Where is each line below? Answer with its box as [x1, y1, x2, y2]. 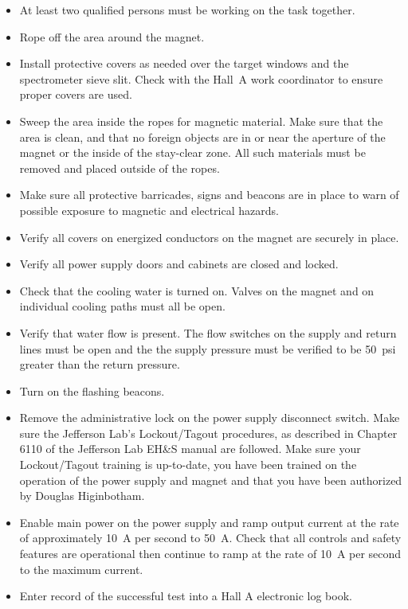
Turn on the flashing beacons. [19, 382, 165, 399]
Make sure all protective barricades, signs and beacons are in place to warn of [19, 186, 399, 203]
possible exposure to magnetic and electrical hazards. [19, 201, 279, 218]
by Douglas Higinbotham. [19, 487, 145, 504]
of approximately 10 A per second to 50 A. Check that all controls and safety [19, 529, 402, 546]
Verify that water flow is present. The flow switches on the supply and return [19, 324, 397, 341]
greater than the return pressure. [19, 356, 180, 373]
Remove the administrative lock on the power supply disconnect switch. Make [19, 409, 400, 426]
